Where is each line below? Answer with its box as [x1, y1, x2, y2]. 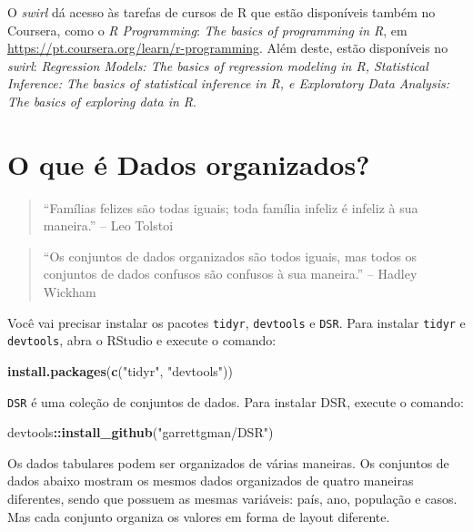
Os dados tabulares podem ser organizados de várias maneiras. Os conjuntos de [7, 453, 449, 472]
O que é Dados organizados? [7, 145, 370, 182]
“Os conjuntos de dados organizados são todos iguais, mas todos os [43, 246, 418, 265]
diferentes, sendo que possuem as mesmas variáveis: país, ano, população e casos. [7, 489, 458, 507]
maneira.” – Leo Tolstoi [43, 216, 174, 235]
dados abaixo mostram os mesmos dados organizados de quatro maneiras [7, 471, 414, 490]
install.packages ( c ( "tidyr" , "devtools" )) [7, 361, 233, 380]
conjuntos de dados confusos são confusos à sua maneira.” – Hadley [43, 264, 418, 283]
